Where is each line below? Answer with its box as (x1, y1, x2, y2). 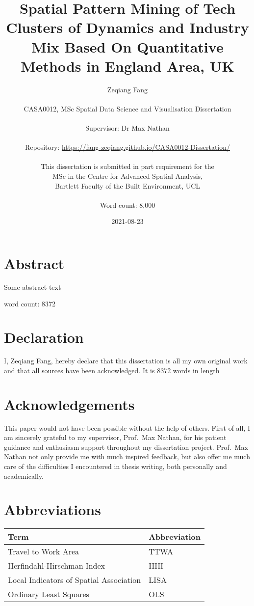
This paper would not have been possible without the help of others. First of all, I (4, 422, 250, 433)
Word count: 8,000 (100, 199, 155, 210)
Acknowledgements (4, 394, 135, 414)
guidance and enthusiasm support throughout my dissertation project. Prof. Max (4, 441, 248, 452)
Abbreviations (4, 499, 101, 520)
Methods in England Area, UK (21, 55, 234, 76)
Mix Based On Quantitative (31, 36, 224, 56)
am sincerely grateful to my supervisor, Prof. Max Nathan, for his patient (4, 432, 227, 442)
